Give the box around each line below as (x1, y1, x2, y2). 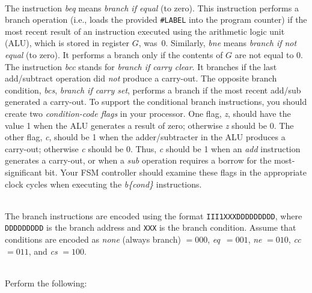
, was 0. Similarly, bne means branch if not (138, 37, 297, 49)
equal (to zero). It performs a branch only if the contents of (5, 49, 223, 61)
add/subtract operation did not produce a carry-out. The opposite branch (5, 72, 277, 84)
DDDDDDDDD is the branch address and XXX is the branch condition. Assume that (5, 221, 296, 234)
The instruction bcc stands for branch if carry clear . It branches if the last (5, 60, 277, 73)
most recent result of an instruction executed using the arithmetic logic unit (5, 25, 285, 37)
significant (5, 165, 42, 178)
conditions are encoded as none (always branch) (5, 233, 181, 246)
